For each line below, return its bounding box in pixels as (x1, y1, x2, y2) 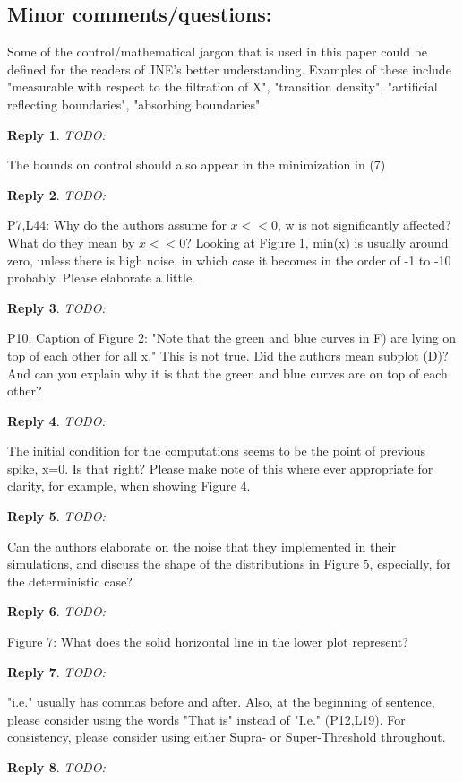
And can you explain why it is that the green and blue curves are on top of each (7, 363, 448, 382)
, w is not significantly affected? (277, 215, 451, 234)
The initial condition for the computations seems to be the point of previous (7, 441, 426, 460)
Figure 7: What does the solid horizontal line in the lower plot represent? (7, 632, 408, 651)
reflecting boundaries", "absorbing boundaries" (7, 94, 261, 113)
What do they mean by (7, 232, 135, 251)
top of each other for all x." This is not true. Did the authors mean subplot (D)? (7, 345, 449, 364)
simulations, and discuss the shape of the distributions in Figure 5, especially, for (7, 554, 451, 573)
